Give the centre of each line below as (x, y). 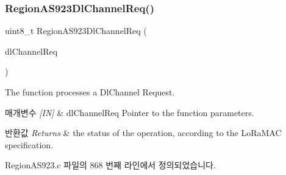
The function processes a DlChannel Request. (90, 92)
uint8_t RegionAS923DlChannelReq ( (76, 31)
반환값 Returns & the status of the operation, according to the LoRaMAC (143, 133)
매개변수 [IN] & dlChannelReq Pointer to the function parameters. (130, 112)
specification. (29, 144)
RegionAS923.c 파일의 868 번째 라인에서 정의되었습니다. (110, 165)
